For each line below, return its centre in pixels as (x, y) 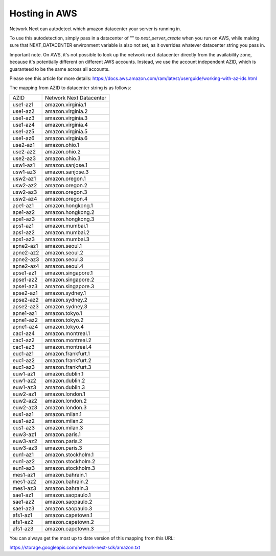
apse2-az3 (26, 306)
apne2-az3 (26, 259)
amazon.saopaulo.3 (69, 508)
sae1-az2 (24, 502)
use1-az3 (24, 118)
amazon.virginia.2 (66, 111)
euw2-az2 (25, 401)
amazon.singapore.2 (70, 280)
